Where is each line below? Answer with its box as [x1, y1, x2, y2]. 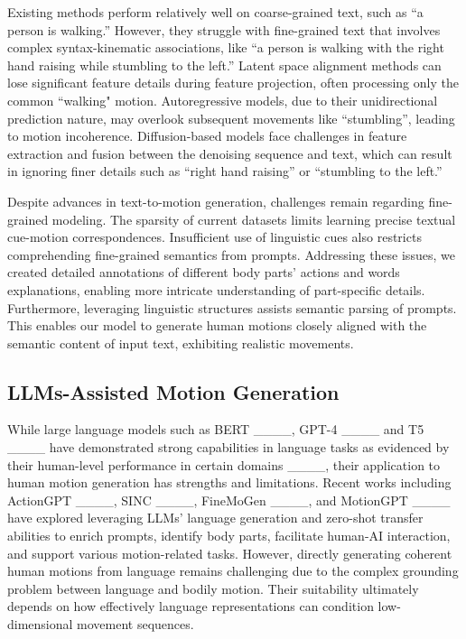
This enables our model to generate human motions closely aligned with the [7, 316, 427, 335]
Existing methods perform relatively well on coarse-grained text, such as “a [7, 3, 424, 21]
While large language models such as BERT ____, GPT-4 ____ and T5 [7, 420, 424, 439]
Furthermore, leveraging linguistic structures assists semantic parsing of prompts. [7, 298, 457, 317]
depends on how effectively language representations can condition [7, 597, 374, 616]
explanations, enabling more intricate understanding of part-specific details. [7, 280, 425, 299]
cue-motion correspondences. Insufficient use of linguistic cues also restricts [7, 227, 422, 246]
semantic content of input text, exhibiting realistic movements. [7, 333, 354, 352]
